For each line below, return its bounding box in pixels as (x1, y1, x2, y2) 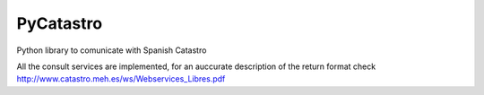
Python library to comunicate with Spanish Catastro (16, 45, 207, 56)
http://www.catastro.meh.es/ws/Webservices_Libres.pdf (16, 73, 226, 84)
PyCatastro (16, 13, 103, 33)
